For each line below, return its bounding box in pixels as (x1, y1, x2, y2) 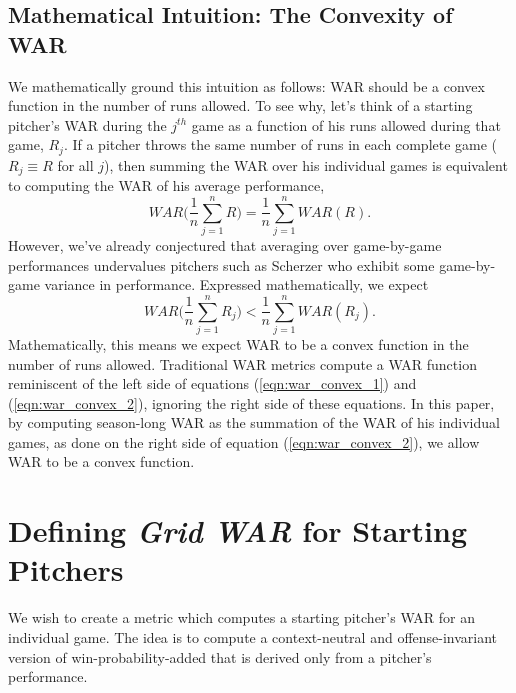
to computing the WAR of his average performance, (8, 175, 325, 196)
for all (57, 154, 94, 175)
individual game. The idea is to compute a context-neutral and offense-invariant (8, 626, 498, 647)
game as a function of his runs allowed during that (191, 114, 501, 135)
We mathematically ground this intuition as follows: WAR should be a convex (8, 75, 485, 96)
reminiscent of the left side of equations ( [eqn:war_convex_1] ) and (8, 373, 417, 394)
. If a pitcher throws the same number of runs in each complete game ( (63, 134, 498, 155)
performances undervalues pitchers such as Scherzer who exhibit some (8, 254, 435, 275)
